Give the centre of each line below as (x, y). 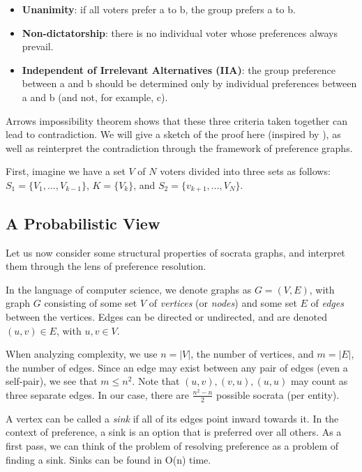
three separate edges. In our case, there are (97, 394)
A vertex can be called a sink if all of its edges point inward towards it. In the (172, 418)
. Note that (156, 381)
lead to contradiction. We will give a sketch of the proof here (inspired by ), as (173, 134)
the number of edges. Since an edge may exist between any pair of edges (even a (177, 367)
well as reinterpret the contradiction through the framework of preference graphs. (179, 147)
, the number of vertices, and (252, 354)
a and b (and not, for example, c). (95, 97)
